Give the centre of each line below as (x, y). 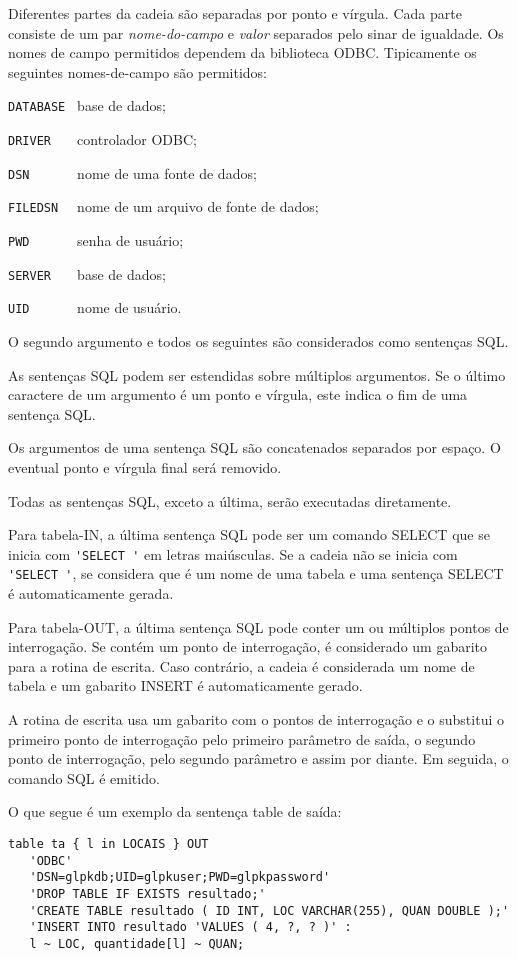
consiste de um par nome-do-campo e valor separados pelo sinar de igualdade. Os (256, 32)
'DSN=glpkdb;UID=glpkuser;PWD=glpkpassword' (180, 877)
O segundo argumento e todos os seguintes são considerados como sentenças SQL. (258, 340)
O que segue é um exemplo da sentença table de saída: (175, 811)
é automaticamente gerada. (91, 593)
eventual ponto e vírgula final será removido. (145, 466)
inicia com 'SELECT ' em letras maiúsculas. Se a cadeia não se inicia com (233, 553)
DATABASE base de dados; (87, 105)
